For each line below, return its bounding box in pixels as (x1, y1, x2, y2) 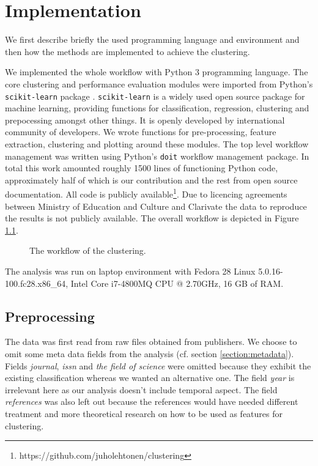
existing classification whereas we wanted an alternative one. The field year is (5, 371, 295, 384)
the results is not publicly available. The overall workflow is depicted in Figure (5, 212, 299, 224)
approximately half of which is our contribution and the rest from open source (5, 173, 298, 186)
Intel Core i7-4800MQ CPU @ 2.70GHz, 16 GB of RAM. (70, 276, 284, 289)
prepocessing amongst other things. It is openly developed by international (5, 113, 285, 126)
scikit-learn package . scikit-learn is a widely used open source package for (5, 89, 305, 102)
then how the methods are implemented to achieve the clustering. (5, 45, 250, 57)
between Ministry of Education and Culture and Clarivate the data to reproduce (5, 199, 307, 212)
